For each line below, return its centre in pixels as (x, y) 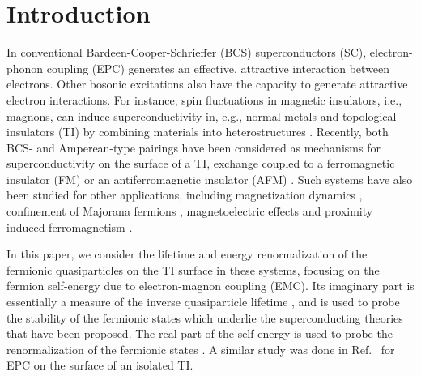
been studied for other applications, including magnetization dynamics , (185, 195)
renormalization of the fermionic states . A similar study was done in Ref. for (201, 349)
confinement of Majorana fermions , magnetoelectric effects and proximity (190, 211)
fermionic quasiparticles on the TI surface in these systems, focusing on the (193, 269)
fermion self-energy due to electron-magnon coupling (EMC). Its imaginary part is (210, 286)
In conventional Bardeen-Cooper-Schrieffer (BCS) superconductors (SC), (187, 52)
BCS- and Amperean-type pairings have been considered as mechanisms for (193, 147)
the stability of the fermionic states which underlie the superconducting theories (205, 317)
